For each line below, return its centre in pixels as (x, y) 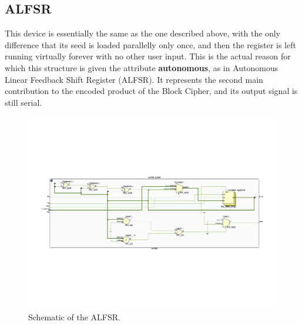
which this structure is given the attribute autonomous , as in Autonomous (142, 67)
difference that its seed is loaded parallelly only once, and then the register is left (150, 44)
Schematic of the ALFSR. (74, 317)
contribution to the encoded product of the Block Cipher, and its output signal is (151, 91)
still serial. (24, 102)
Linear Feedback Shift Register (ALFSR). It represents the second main (134, 79)
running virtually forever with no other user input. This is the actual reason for (148, 56)
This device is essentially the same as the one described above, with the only (143, 33)
